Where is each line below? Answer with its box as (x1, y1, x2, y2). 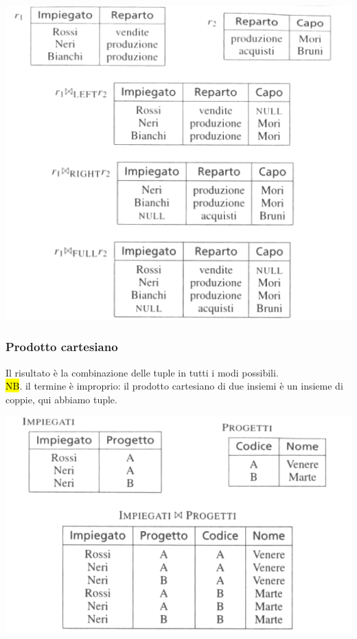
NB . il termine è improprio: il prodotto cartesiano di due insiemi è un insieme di (5, 379, 343, 393)
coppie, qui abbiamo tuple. (5, 392, 117, 406)
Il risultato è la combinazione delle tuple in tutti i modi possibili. (5, 365, 279, 379)
